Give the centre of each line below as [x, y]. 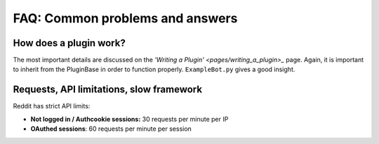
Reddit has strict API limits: [52, 106]
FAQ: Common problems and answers [125, 18]
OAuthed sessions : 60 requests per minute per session [111, 129]
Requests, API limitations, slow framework [108, 90]
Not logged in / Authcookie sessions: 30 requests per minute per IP [129, 119]
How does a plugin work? [69, 43]
